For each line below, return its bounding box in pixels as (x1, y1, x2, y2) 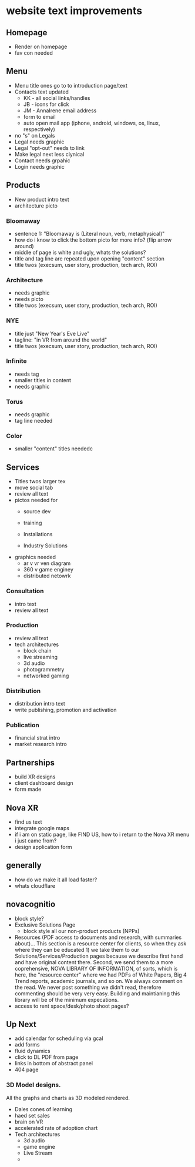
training (23, 519, 42, 527)
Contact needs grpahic (14, 157, 70, 164)
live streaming (23, 653, 58, 660)
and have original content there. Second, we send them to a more (14, 958, 173, 965)
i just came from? (14, 837, 57, 844)
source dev (23, 508, 51, 515)
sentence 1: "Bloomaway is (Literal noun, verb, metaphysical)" (14, 230, 165, 237)
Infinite (6, 357, 28, 365)
